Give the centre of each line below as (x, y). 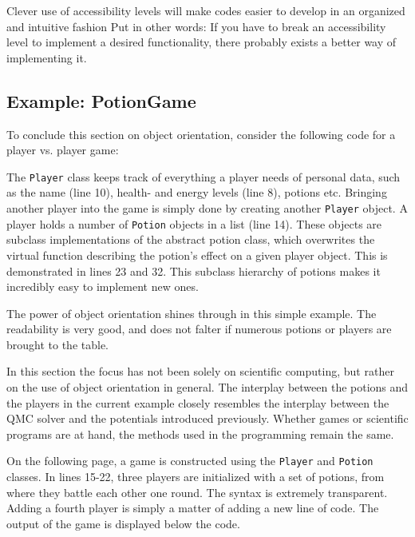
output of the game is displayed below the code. (123, 523)
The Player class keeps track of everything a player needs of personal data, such (204, 176)
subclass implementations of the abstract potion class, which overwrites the (191, 239)
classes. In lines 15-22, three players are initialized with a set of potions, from (196, 477)
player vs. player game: (63, 150)
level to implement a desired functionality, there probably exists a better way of (202, 42)
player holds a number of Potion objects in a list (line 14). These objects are (194, 223)
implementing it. (47, 57)
